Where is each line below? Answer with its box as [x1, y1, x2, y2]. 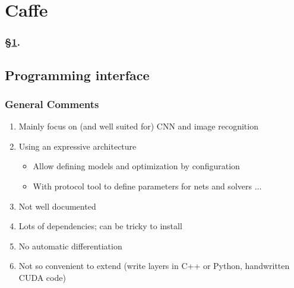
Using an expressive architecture [18, 140, 137, 152]
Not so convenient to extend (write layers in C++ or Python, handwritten [18, 259, 290, 272]
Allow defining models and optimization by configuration [33, 160, 240, 172]
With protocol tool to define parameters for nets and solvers [33, 180, 252, 192]
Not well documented [18, 200, 96, 212]
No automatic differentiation [18, 239, 122, 252]
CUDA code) [18, 271, 66, 283]
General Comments [5, 96, 99, 111]
